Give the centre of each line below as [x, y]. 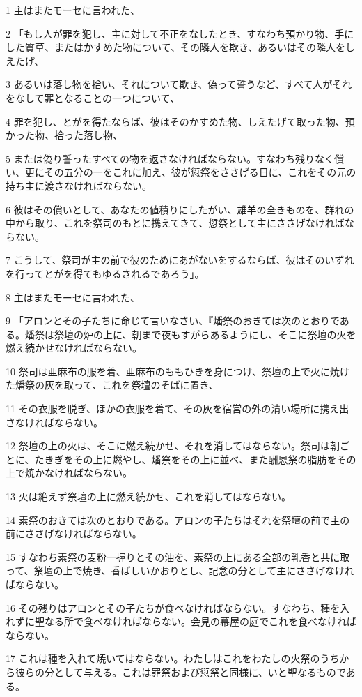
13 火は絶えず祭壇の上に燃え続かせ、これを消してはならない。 [148, 496]
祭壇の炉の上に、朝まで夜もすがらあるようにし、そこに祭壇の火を [205, 334]
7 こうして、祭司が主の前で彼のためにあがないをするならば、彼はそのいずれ [180, 260]
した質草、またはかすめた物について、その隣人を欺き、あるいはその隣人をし [180, 47]
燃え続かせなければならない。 [74, 348]
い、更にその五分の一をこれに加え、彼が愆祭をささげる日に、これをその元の [181, 172]
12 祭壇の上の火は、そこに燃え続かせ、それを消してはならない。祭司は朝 [173, 445]
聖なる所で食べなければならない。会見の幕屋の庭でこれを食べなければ [195, 621]
